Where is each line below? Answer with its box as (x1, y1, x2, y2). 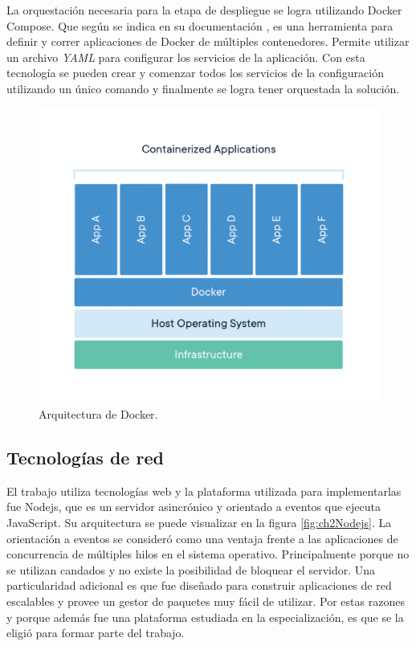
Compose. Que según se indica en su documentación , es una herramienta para (6, 17, 394, 34)
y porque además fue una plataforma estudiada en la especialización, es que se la (6, 608, 404, 625)
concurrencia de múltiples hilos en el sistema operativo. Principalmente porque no (6, 546, 410, 562)
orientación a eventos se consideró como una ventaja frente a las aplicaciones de (6, 529, 398, 546)
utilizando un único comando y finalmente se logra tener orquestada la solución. (6, 80, 400, 96)
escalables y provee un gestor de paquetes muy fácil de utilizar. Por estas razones (6, 592, 405, 609)
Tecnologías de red (6, 445, 164, 469)
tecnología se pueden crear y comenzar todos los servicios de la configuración (6, 64, 384, 81)
